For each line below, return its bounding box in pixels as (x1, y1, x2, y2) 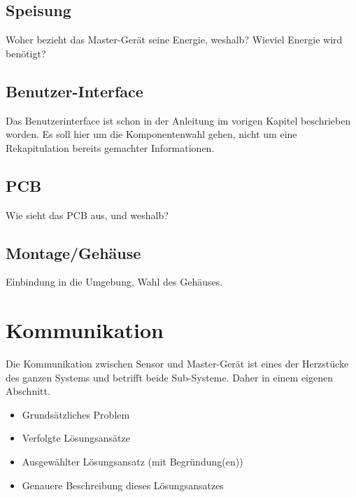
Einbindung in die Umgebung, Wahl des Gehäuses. (6, 274, 223, 289)
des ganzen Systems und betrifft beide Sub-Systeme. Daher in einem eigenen (6, 370, 334, 384)
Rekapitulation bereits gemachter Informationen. (6, 140, 215, 155)
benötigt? (6, 45, 46, 60)
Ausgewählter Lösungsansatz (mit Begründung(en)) (22, 454, 243, 469)
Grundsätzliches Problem (22, 407, 130, 421)
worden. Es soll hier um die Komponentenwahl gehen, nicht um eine (6, 127, 297, 141)
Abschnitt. (6, 384, 50, 398)
